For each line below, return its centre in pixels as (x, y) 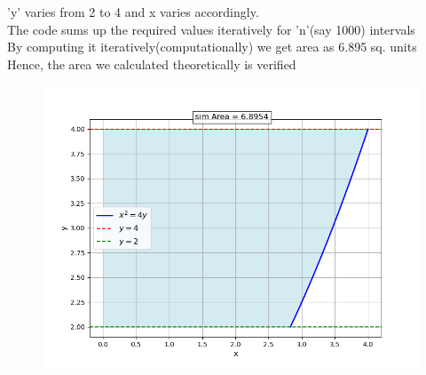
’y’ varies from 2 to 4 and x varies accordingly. (133, 12)
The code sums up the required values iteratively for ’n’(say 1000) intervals (211, 29)
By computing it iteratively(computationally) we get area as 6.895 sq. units (212, 47)
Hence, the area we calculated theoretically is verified (152, 64)
